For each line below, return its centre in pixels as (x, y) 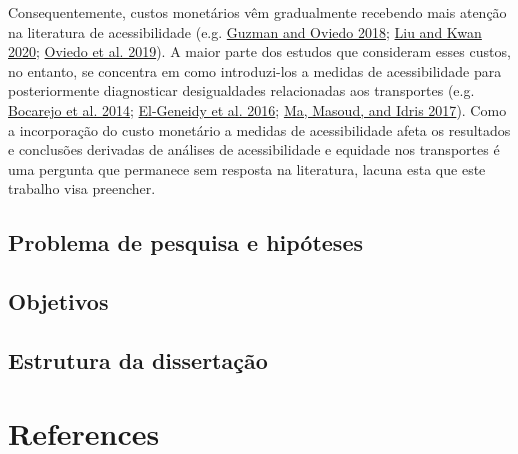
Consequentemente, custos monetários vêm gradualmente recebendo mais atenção (257, 12)
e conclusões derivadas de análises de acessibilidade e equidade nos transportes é (254, 149)
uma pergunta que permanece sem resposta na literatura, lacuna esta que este (247, 168)
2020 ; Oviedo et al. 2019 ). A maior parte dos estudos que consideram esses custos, (259, 51)
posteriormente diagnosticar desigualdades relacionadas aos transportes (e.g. (241, 90)
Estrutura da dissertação (138, 359)
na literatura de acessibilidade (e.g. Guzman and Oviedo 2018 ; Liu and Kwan (245, 31)
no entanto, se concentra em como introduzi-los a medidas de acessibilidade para (255, 70)
